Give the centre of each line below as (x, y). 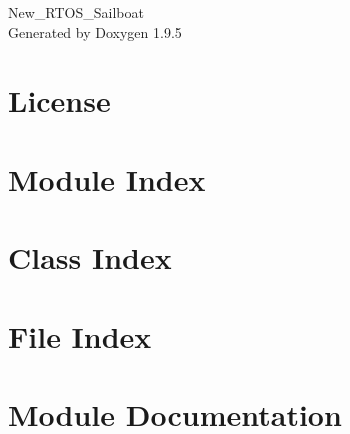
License (59, 100)
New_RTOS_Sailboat (76, 12)
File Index (80, 335)
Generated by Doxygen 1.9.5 (95, 31)
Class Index (90, 257)
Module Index (107, 178)
